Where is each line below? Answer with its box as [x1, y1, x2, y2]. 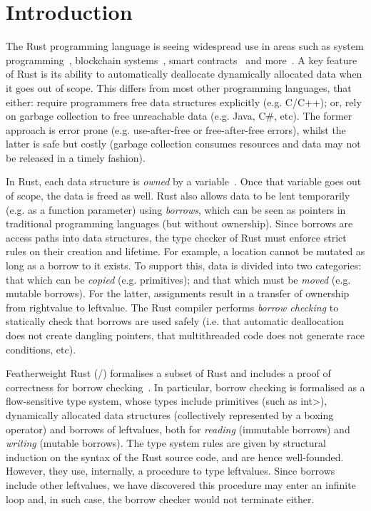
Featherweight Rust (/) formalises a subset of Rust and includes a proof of [6, 366, 331, 381]
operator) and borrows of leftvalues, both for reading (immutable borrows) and [6, 421, 350, 436]
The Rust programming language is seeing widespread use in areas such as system [6, 38, 364, 53]
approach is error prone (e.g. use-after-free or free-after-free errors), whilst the [6, 122, 346, 137]
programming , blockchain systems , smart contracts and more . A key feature [6, 52, 357, 67]
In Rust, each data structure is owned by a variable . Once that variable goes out [6, 174, 362, 189]
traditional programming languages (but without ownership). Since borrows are [6, 216, 353, 231]
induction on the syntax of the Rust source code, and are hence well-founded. [6, 449, 344, 464]
